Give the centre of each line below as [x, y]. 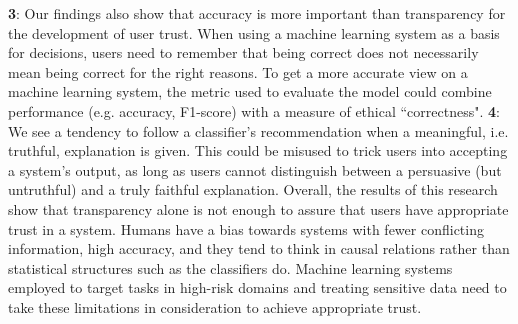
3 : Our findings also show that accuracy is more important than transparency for [257, 13]
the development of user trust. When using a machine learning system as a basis [254, 32]
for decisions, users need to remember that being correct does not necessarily [243, 52]
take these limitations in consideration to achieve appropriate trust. [215, 306]
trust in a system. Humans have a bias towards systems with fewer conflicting [246, 228]
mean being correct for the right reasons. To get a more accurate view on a [238, 71]
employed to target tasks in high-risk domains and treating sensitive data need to [257, 287]
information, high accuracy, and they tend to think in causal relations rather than [259, 248]
